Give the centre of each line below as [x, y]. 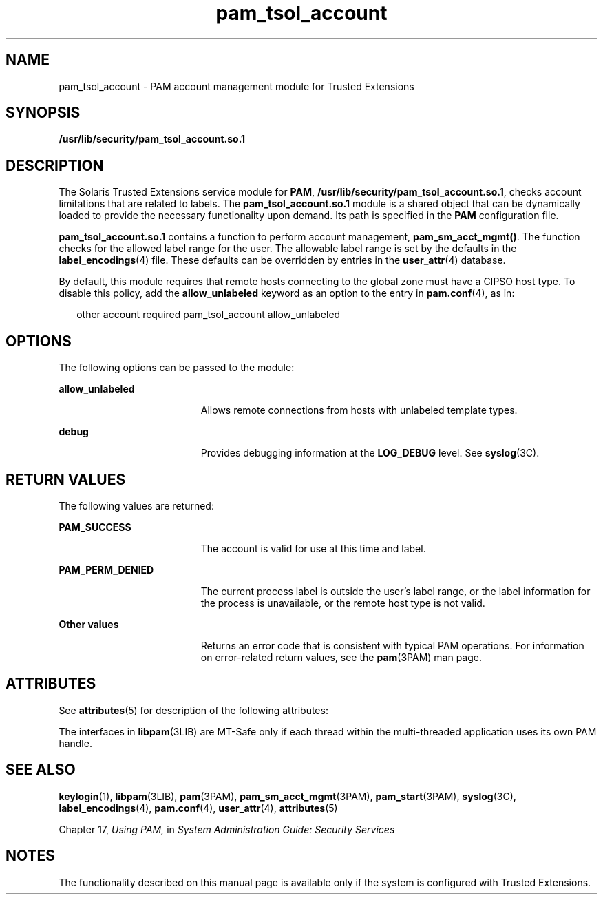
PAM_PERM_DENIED [106, 569]
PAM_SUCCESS [95, 527]
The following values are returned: [136, 505]
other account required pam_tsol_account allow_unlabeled [209, 315]
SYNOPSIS [43, 113]
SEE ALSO [41, 770]
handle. [75, 743]
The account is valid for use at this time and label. [313, 548]
